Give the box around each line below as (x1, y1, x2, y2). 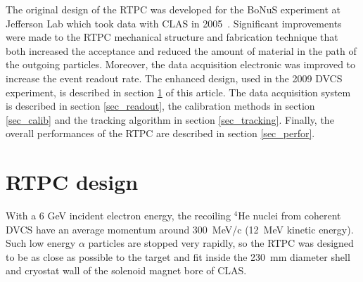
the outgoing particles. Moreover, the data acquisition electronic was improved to (6, 57, 356, 72)
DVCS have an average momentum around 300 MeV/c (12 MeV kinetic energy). (6, 222, 354, 236)
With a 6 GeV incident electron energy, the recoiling (6, 208, 231, 223)
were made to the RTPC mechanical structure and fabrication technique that (6, 30, 338, 44)
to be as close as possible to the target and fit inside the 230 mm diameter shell (6, 249, 350, 264)
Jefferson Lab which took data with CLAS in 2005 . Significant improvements (6, 15, 342, 30)
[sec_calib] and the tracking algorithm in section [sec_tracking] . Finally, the (6, 112, 334, 127)
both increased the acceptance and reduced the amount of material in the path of (6, 43, 357, 58)
